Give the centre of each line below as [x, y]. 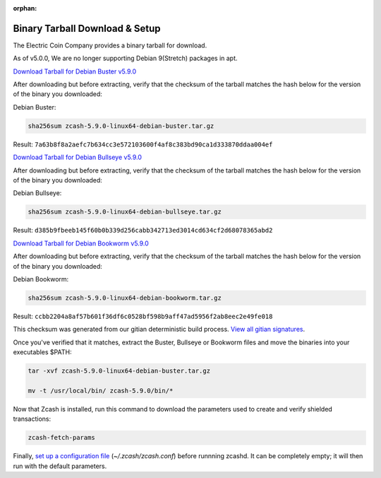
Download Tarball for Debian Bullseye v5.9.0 [78, 157]
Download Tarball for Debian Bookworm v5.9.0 [81, 243]
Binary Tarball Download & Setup [87, 28]
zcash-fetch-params [61, 438]
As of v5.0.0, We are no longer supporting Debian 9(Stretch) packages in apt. [125, 58]
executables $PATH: [42, 352]
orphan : [25, 8]
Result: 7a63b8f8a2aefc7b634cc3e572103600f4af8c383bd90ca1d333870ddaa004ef [143, 144]
